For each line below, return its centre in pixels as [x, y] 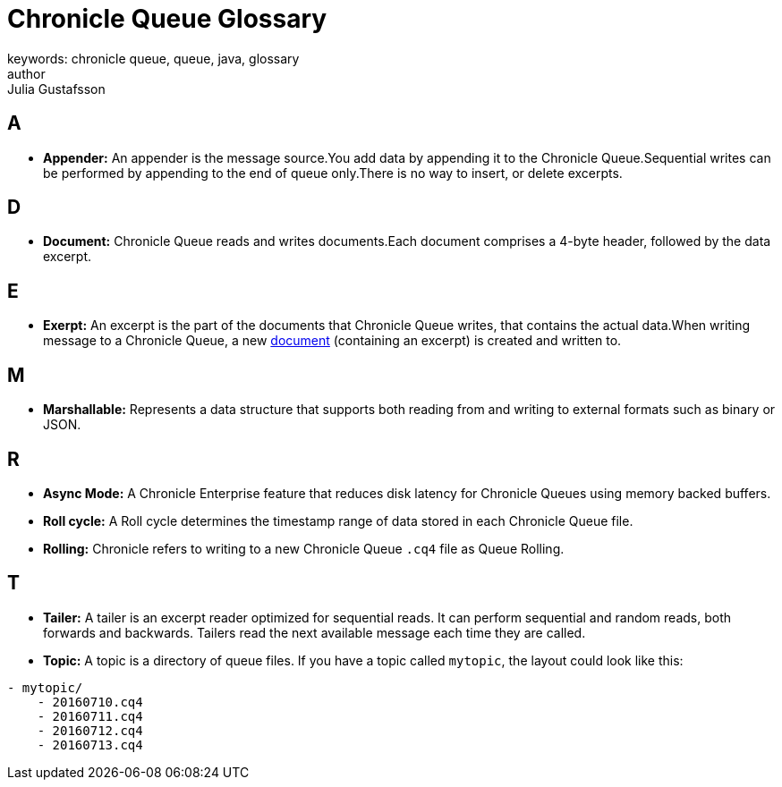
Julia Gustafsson [56, 89]
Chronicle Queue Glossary [167, 19]
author [26, 73]
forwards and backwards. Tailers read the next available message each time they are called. [314, 632]
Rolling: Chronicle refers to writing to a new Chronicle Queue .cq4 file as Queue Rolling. [304, 548]
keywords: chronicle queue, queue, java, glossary [153, 58]
